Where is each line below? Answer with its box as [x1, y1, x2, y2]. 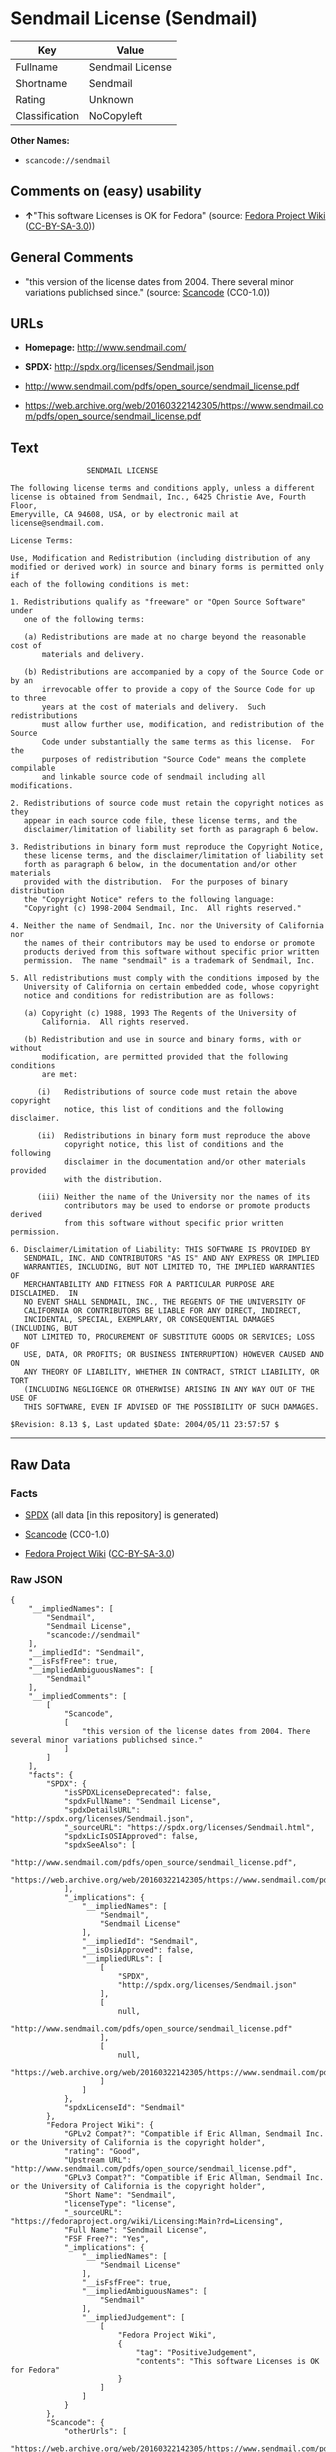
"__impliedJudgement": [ [81, 2313, 186, 2323]
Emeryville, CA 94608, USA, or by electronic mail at [10, 510, 240, 520]
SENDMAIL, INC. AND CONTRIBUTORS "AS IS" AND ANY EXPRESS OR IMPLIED [23, 1253, 320, 1264]
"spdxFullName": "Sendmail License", [63, 1797, 222, 1807]
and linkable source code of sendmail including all [41, 772, 267, 782]
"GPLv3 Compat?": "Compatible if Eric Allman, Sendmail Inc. [63, 2173, 325, 2183]
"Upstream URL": [63, 2155, 132, 2166]
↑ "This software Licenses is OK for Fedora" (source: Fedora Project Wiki [24, 209, 326, 221]
